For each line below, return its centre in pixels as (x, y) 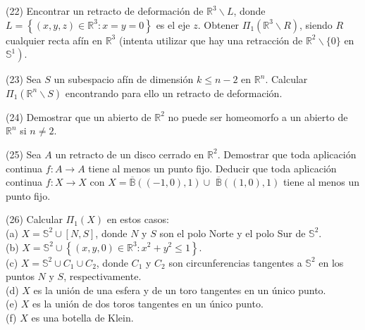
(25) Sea (24, 154)
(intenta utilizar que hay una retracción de (211, 40)
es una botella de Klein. (82, 317)
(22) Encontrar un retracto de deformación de (105, 11)
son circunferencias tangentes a (235, 262)
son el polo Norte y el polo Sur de (233, 233)
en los (331, 262)
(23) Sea (24, 79)
